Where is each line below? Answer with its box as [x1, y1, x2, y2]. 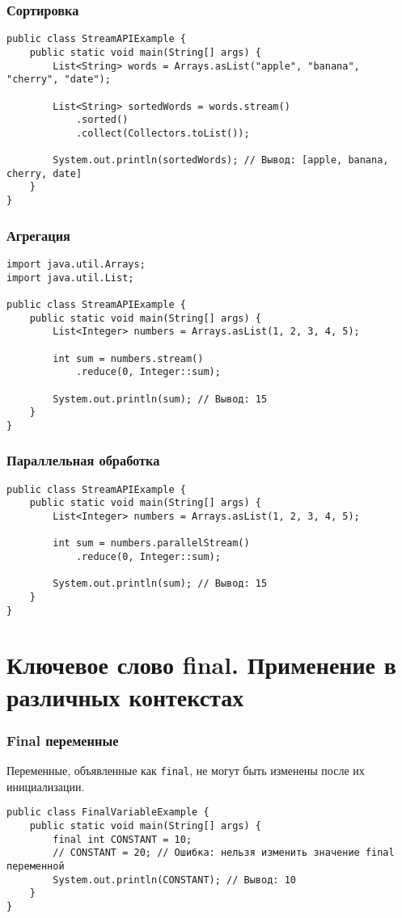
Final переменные [6, 730, 119, 750]
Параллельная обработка [6, 450, 160, 470]
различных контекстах [6, 680, 244, 713]
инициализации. [6, 777, 85, 794]
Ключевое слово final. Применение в [6, 648, 396, 681]
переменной [6, 860, 65, 872]
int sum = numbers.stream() [53, 352, 204, 364]
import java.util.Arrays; [6, 258, 146, 270]
